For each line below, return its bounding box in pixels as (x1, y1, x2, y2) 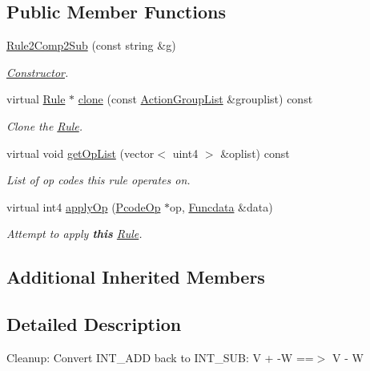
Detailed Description (6, 312, 182, 337)
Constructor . (6, 63, 69, 80)
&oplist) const (220, 144, 290, 161)
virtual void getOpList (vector (6, 144, 155, 161)
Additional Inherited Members (6, 264, 265, 289)
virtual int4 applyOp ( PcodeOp (6, 198, 161, 215)
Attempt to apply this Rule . (6, 225, 143, 242)
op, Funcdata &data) (170, 198, 273, 215)
